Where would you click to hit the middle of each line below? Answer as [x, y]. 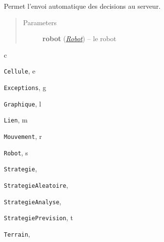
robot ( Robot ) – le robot [79, 38]
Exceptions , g [25, 87]
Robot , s [16, 152]
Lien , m [16, 120]
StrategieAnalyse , [33, 201]
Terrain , [17, 234]
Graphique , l [22, 103]
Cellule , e [20, 71]
